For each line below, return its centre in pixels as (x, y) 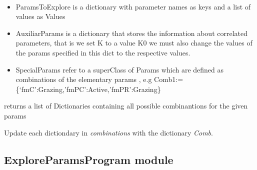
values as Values (40, 16)
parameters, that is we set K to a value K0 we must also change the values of (134, 43)
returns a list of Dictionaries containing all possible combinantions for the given (126, 106)
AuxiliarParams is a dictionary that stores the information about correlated (131, 33)
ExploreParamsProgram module (89, 159)
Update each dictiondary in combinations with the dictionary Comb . (108, 132)
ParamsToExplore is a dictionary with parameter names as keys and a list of (133, 6)
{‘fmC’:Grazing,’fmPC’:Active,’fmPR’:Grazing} (88, 89)
